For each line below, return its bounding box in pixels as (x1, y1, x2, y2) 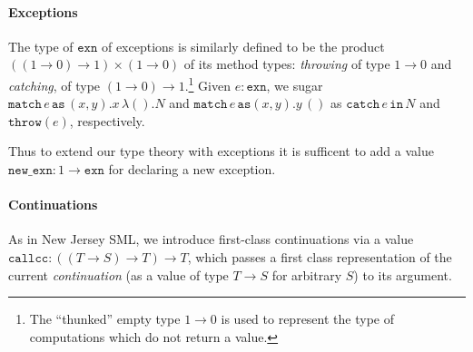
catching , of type (8, 75, 101, 94)
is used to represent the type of (221, 309, 394, 328)
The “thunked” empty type (29, 309, 181, 328)
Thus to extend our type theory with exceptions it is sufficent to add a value (8, 142, 434, 161)
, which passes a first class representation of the (187, 248, 452, 266)
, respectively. (69, 111, 145, 130)
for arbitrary (271, 265, 342, 284)
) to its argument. (353, 265, 452, 284)
